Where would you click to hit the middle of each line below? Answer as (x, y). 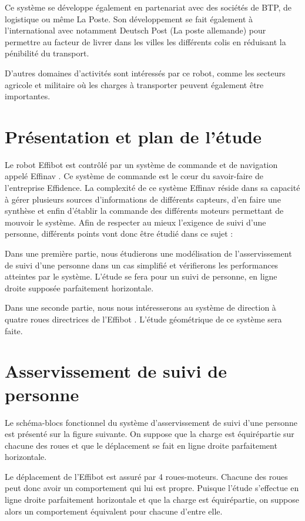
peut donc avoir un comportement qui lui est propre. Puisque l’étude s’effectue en (152, 488)
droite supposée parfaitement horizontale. (79, 288)
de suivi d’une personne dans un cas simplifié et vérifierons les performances (142, 265)
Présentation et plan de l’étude (133, 136)
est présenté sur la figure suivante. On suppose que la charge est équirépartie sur (150, 434)
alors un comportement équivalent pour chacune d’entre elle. (114, 511)
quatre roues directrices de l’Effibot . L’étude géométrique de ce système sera (143, 319)
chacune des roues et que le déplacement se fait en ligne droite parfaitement (141, 445)
